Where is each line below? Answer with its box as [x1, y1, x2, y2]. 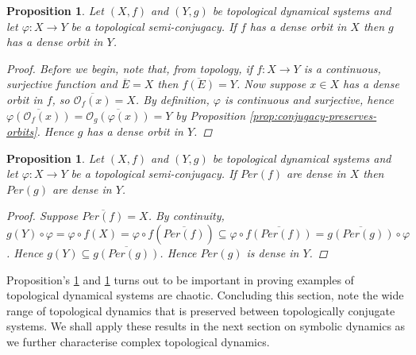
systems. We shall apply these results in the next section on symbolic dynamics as [6, 318, 406, 334]
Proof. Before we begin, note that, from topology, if [6, 60, 253, 76]
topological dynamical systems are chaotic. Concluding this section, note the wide [6, 287, 404, 303]
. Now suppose [236, 75, 306, 92]
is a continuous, [303, 60, 381, 76]
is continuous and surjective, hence [224, 91, 394, 107]
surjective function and [6, 75, 117, 92]
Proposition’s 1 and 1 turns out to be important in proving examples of [6, 271, 354, 287]
